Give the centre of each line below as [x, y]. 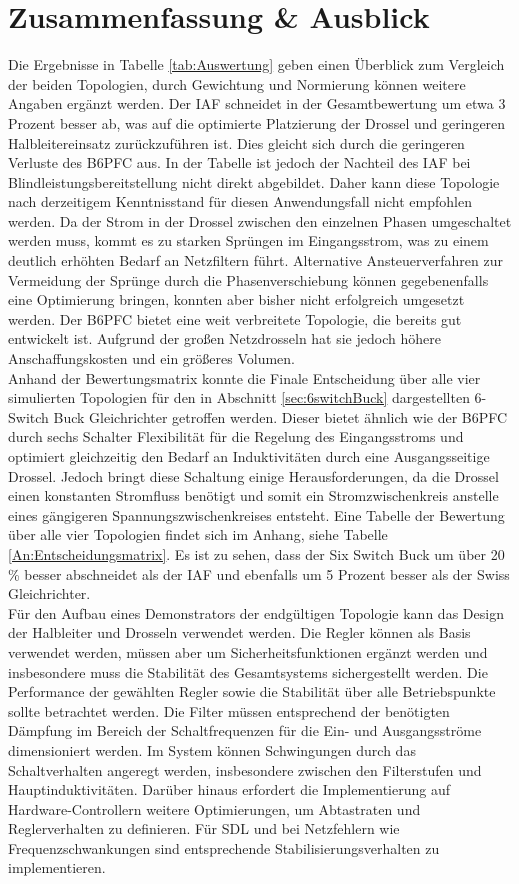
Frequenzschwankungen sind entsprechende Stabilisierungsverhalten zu [224, 847]
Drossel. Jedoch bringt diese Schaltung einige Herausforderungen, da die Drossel [253, 475]
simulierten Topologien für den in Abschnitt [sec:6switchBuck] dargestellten [239, 397]
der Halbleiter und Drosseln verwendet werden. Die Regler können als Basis [239, 632]
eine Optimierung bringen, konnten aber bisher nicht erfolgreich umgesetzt [236, 299]
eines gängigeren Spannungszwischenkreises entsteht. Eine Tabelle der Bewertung [256, 514]
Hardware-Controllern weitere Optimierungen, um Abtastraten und [214, 808]
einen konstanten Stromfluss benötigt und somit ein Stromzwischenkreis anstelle [253, 495]
